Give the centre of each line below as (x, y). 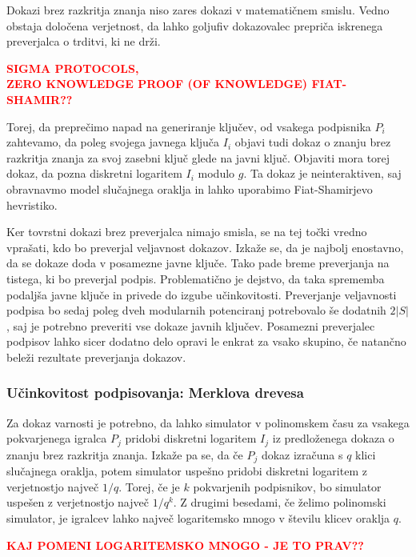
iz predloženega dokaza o (333, 438)
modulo (216, 173)
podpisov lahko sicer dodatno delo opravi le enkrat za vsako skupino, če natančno (206, 341)
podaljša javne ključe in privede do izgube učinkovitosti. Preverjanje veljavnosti (202, 294)
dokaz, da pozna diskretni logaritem (94, 173)
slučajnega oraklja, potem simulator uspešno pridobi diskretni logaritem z (187, 471)
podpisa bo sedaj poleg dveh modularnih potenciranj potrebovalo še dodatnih (196, 310)
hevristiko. (32, 204)
